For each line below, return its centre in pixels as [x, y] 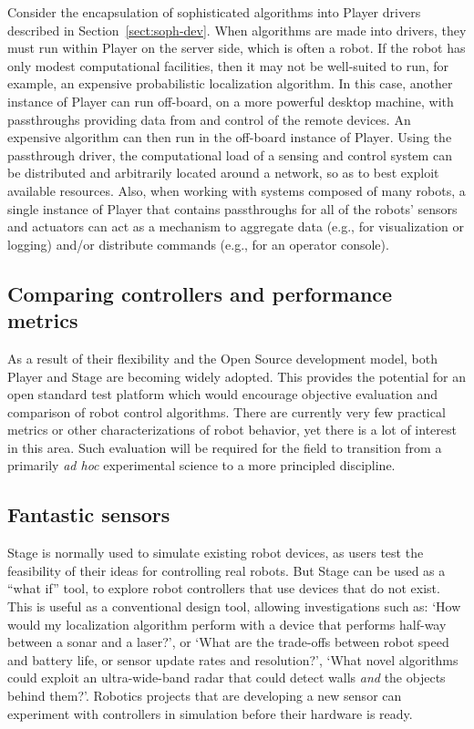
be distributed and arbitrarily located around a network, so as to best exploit [223, 173]
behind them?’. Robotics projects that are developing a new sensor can [205, 696]
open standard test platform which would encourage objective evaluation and [223, 394]
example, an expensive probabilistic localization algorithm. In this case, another [230, 83]
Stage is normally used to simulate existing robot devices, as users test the [216, 553]
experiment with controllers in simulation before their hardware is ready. [210, 713]
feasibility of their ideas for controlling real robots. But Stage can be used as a [227, 570]
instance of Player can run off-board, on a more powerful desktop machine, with [231, 101]
